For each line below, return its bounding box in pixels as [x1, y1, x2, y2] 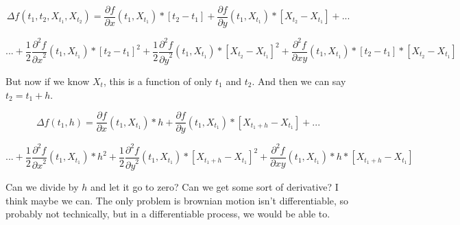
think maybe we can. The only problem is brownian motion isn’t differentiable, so [5, 193, 349, 207]
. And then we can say [252, 73, 346, 88]
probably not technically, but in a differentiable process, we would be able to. [5, 206, 330, 221]
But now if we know [5, 73, 90, 88]
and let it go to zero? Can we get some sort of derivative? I [90, 180, 339, 194]
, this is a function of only [103, 73, 213, 88]
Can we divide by [5, 180, 79, 194]
